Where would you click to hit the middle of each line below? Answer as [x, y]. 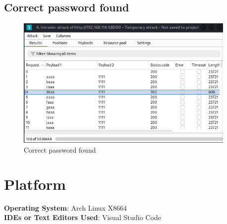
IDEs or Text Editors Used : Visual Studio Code [83, 217]
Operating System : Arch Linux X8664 [66, 207]
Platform [35, 184]
